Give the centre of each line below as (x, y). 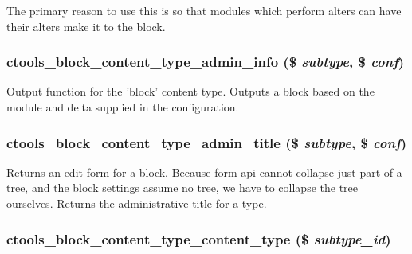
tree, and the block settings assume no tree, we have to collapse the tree (182, 188)
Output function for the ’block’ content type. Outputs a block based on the (190, 91)
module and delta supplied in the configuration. (123, 107)
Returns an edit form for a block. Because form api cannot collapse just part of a (204, 172)
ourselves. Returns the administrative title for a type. (137, 203)
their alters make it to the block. (86, 26)
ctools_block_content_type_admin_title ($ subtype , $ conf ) (207, 142)
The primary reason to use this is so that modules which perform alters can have (204, 10)
